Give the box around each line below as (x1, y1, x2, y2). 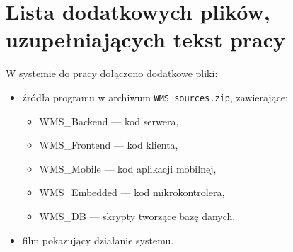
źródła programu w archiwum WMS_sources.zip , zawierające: (22, 89, 288, 104)
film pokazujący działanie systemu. (22, 232, 174, 247)
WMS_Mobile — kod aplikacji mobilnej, (39, 161, 217, 176)
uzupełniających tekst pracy (6, 25, 285, 54)
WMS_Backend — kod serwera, (39, 113, 179, 128)
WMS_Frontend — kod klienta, (39, 137, 178, 152)
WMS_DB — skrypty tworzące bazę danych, (39, 208, 236, 223)
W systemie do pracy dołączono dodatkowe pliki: (6, 66, 218, 81)
